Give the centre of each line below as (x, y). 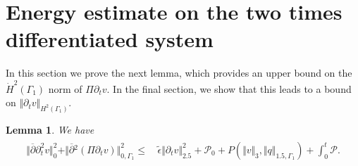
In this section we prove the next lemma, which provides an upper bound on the (179, 73)
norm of (65, 88)
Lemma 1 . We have (50, 130)
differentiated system (110, 39)
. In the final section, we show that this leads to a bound (229, 88)
